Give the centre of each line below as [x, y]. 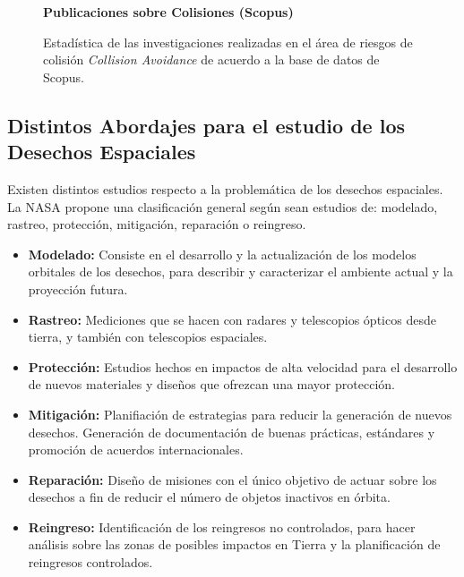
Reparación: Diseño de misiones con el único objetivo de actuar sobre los [232, 479]
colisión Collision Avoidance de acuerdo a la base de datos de [211, 59]
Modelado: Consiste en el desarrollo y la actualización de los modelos [222, 254]
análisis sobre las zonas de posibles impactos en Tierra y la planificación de [234, 544]
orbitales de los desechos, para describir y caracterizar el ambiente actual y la [241, 272]
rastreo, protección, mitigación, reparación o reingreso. [157, 224]
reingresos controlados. [90, 562]
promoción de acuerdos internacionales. [136, 450]
